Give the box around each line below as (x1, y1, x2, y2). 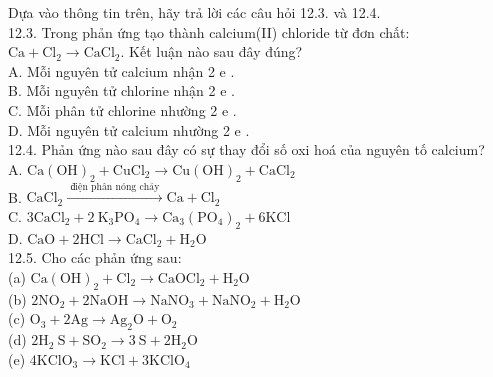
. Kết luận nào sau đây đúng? (120, 41, 303, 62)
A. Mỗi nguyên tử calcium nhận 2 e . (8, 60, 235, 81)
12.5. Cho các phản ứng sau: (8, 247, 182, 268)
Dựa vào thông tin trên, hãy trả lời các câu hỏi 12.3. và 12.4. (8, 2, 381, 22)
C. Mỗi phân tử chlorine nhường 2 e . (8, 99, 237, 120)
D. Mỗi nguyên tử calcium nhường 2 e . (8, 119, 250, 140)
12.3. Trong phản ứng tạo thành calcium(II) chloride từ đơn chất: (8, 21, 410, 42)
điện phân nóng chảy (70, 181, 160, 192)
